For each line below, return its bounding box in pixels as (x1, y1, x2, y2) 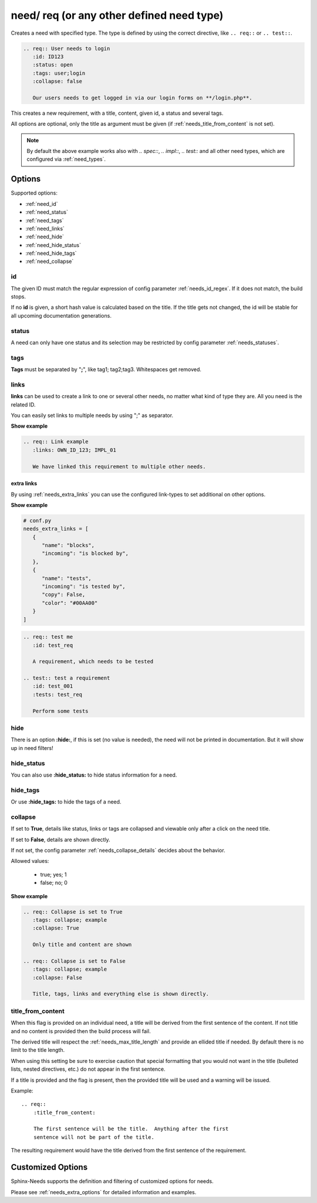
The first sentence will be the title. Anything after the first (33, 1125, 229, 1132)
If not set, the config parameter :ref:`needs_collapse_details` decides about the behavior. (11, 847, 225, 854)
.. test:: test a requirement (23, 675, 110, 682)
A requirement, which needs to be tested (32, 658, 154, 665)
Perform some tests (32, 708, 89, 714)
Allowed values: (11, 858, 49, 865)
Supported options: (11, 189, 58, 196)
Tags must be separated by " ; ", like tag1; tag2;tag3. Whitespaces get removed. (11, 366, 202, 373)
